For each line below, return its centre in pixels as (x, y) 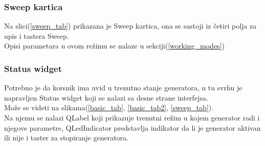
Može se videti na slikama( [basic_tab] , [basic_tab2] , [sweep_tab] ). (109, 107)
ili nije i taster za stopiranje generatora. (66, 138)
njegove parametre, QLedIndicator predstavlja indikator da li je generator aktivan (132, 127)
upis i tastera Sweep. (37, 35)
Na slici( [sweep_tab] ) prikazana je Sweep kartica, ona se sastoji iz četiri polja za (130, 26)
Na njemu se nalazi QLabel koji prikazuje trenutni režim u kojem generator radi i (132, 117)
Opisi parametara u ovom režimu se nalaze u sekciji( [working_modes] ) (114, 46)
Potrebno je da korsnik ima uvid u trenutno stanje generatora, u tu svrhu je (123, 88)
